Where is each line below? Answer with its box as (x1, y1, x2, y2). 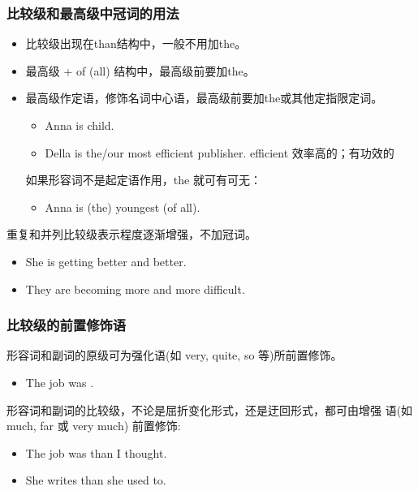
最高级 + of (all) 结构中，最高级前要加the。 (25, 62, 255, 79)
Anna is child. (45, 117, 114, 133)
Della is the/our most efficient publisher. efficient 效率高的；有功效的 (45, 144, 394, 161)
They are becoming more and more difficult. (25, 280, 245, 297)
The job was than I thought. (25, 444, 167, 461)
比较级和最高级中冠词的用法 (6, 2, 179, 23)
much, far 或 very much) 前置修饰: (6, 417, 181, 434)
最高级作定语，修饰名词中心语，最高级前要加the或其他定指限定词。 (25, 89, 383, 106)
